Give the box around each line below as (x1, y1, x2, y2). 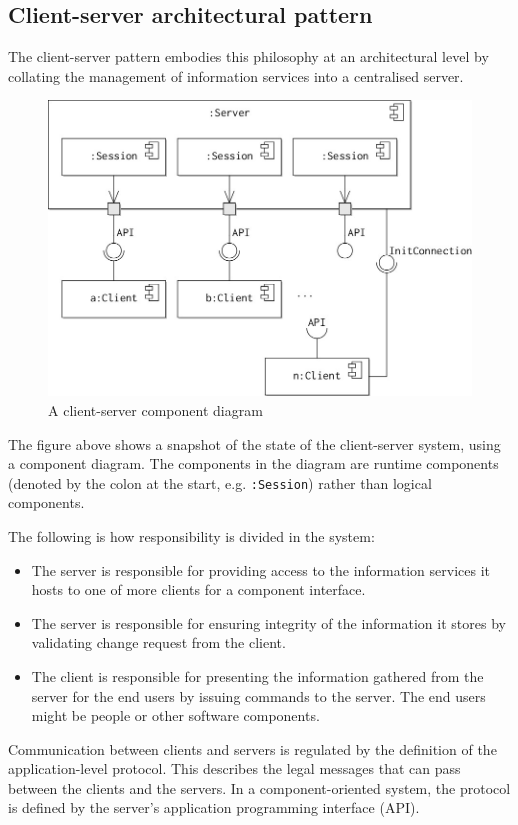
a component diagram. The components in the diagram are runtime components (8, 453, 499, 474)
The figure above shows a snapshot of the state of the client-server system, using (8, 433, 501, 454)
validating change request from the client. (31, 632, 286, 653)
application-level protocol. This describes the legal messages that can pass (8, 758, 461, 779)
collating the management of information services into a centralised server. (8, 65, 464, 86)
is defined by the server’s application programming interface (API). (8, 797, 420, 818)
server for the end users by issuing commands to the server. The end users (31, 685, 486, 706)
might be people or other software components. (31, 705, 320, 726)
